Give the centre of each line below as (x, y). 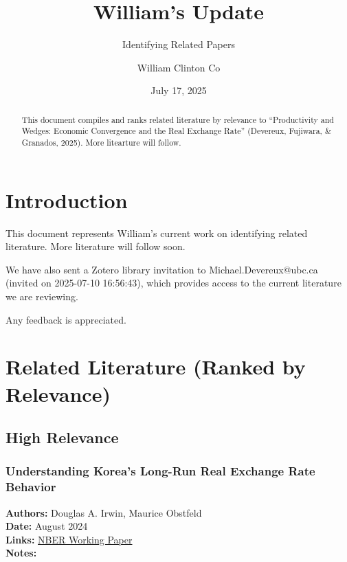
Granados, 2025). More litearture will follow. (101, 143)
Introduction (67, 200)
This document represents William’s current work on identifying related (157, 233)
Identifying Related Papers (179, 44)
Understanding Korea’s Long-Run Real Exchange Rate (160, 471)
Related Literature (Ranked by (156, 367)
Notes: (21, 553)
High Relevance (62, 437)
